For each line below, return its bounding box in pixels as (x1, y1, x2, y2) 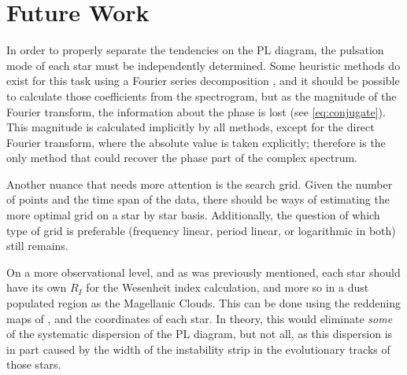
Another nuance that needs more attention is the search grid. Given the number (6, 175, 393, 192)
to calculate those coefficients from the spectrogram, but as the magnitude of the (6, 87, 397, 104)
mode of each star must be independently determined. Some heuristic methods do (6, 57, 401, 73)
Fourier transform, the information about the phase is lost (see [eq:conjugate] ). (6, 103, 386, 119)
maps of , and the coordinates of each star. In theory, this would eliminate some (6, 310, 393, 326)
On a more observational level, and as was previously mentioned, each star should (6, 263, 401, 280)
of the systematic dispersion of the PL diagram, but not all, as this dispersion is (6, 325, 393, 342)
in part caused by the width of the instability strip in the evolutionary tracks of (6, 340, 390, 357)
